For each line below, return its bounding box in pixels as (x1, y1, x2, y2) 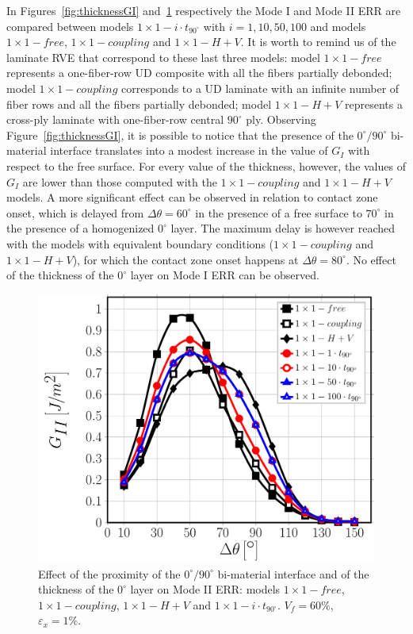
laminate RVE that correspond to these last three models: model (6, 48, 320, 65)
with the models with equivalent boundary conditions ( (6, 235, 274, 252)
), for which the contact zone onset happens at (72, 251, 299, 267)
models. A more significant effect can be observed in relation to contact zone (6, 189, 378, 206)
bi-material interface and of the (217, 565, 369, 582)
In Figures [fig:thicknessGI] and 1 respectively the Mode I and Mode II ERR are (6, 2, 401, 18)
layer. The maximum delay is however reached (170, 220, 395, 236)
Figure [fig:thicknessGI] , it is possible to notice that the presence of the (6, 126, 354, 143)
